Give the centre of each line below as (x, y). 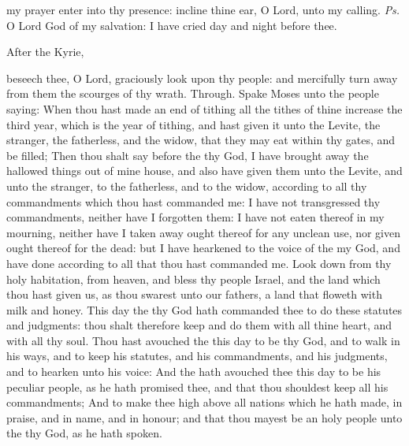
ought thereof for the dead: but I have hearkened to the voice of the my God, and (203, 248)
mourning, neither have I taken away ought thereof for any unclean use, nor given (204, 232)
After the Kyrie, (45, 52)
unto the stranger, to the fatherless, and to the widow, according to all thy (187, 186)
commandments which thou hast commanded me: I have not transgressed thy (193, 201)
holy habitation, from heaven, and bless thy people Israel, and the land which (193, 279)
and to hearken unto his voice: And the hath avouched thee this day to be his (194, 372)
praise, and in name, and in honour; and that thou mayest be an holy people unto (204, 417)
